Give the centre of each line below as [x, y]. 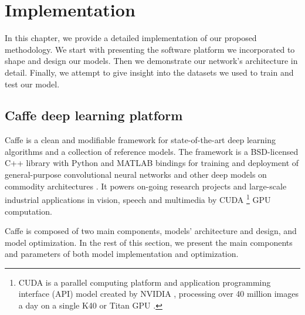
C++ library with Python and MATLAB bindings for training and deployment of [152, 163]
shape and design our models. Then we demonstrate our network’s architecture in [151, 61]
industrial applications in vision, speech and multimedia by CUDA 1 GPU [138, 199]
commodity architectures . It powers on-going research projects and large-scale [146, 186]
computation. [28, 211]
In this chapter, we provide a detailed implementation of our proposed [131, 38]
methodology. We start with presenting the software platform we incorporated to [150, 49]
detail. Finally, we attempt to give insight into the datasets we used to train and [149, 72]
